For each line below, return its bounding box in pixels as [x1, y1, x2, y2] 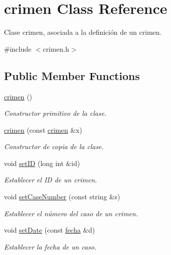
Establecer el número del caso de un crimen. [4, 208, 138, 218]
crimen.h [43, 43, 69, 54]
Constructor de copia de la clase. [4, 141, 104, 152]
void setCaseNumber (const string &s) [4, 191, 120, 202]
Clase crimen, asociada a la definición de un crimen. [4, 27, 162, 37]
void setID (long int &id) [4, 158, 80, 168]
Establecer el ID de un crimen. [4, 174, 97, 185]
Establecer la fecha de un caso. [4, 241, 97, 252]
